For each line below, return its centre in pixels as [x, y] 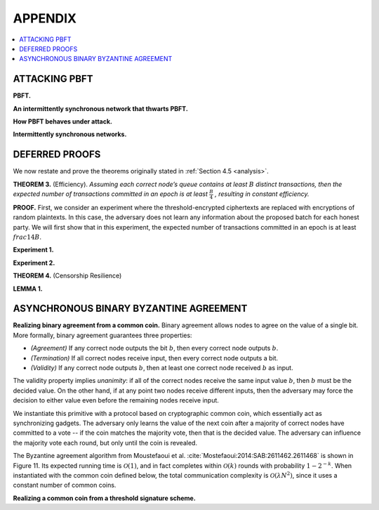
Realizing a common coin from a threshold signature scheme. [104, 498]
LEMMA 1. [28, 289]
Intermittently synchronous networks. [70, 134]
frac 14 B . [27, 237]
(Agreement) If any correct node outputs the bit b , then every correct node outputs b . [154, 348]
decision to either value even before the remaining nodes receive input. [116, 400]
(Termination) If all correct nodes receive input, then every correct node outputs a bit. [154, 358]
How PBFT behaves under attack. [62, 122]
